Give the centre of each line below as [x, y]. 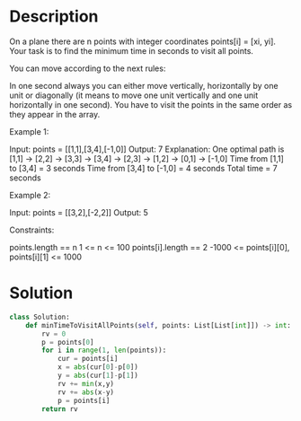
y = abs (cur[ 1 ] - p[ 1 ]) [98, 375]
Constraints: [32, 230]
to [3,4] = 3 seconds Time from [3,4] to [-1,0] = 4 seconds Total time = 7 [143, 168]
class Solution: [40, 317]
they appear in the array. [55, 114]
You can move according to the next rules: [88, 68]
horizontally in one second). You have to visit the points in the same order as [151, 104]
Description [54, 17]
